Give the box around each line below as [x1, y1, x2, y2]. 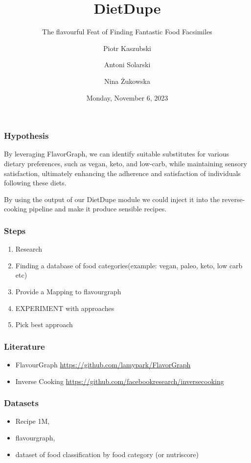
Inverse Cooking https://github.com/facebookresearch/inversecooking [15, 376, 224, 386]
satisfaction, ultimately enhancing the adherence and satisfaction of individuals [4, 168, 241, 178]
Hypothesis [4, 129, 49, 142]
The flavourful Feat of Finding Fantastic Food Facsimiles [42, 26, 212, 37]
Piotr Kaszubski [103, 43, 151, 53]
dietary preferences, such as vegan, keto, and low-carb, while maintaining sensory [4, 158, 247, 168]
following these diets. [4, 178, 67, 188]
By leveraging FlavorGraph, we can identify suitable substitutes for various [4, 149, 229, 159]
